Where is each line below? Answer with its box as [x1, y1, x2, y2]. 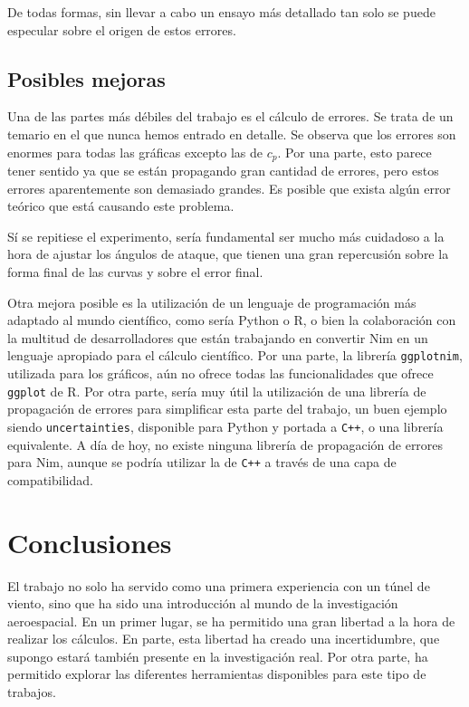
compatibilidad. [7, 470, 93, 489]
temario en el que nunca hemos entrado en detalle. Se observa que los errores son [7, 124, 456, 143]
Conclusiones [7, 523, 172, 560]
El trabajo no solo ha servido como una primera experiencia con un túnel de [7, 576, 430, 595]
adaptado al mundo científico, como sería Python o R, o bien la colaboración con [7, 311, 456, 330]
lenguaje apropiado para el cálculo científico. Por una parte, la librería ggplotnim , [7, 346, 463, 365]
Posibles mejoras [7, 64, 166, 92]
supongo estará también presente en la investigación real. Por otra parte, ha [7, 646, 428, 665]
